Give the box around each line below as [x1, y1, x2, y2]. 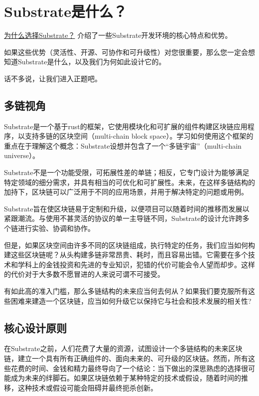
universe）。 [4, 150, 39, 161]
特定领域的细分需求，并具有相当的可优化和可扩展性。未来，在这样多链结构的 [4, 177, 255, 187]
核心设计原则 [4, 320, 67, 335]
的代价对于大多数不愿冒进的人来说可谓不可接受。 [4, 269, 164, 279]
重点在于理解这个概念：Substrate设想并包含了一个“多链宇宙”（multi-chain [4, 140, 242, 151]
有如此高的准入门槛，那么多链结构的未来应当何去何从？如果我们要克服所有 [4, 286, 248, 296]
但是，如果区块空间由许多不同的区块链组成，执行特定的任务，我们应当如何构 [4, 239, 255, 250]
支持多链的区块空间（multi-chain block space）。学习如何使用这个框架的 [24, 131, 254, 141]
